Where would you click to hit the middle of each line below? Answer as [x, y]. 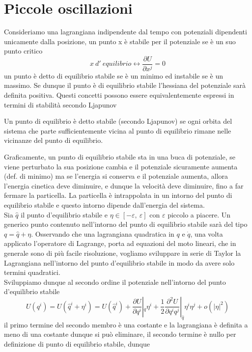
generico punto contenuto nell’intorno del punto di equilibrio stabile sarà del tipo [126, 224]
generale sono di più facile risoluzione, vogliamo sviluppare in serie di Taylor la [123, 253]
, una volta [207, 233]
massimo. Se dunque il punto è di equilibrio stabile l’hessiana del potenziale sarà [125, 85]
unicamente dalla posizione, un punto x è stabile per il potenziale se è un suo [120, 41]
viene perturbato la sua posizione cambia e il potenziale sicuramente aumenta [121, 166]
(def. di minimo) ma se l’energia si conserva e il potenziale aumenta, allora [116, 176]
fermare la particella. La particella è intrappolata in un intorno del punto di [118, 195]
